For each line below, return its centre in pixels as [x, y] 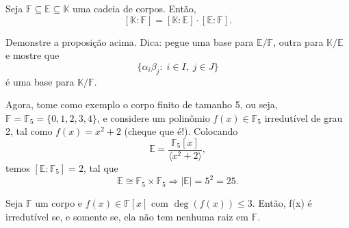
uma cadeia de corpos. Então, [134, 8]
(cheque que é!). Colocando [181, 131]
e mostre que [33, 55]
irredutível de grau [303, 117]
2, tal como [29, 131]
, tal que [101, 168]
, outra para [298, 41]
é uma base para [40, 81]
